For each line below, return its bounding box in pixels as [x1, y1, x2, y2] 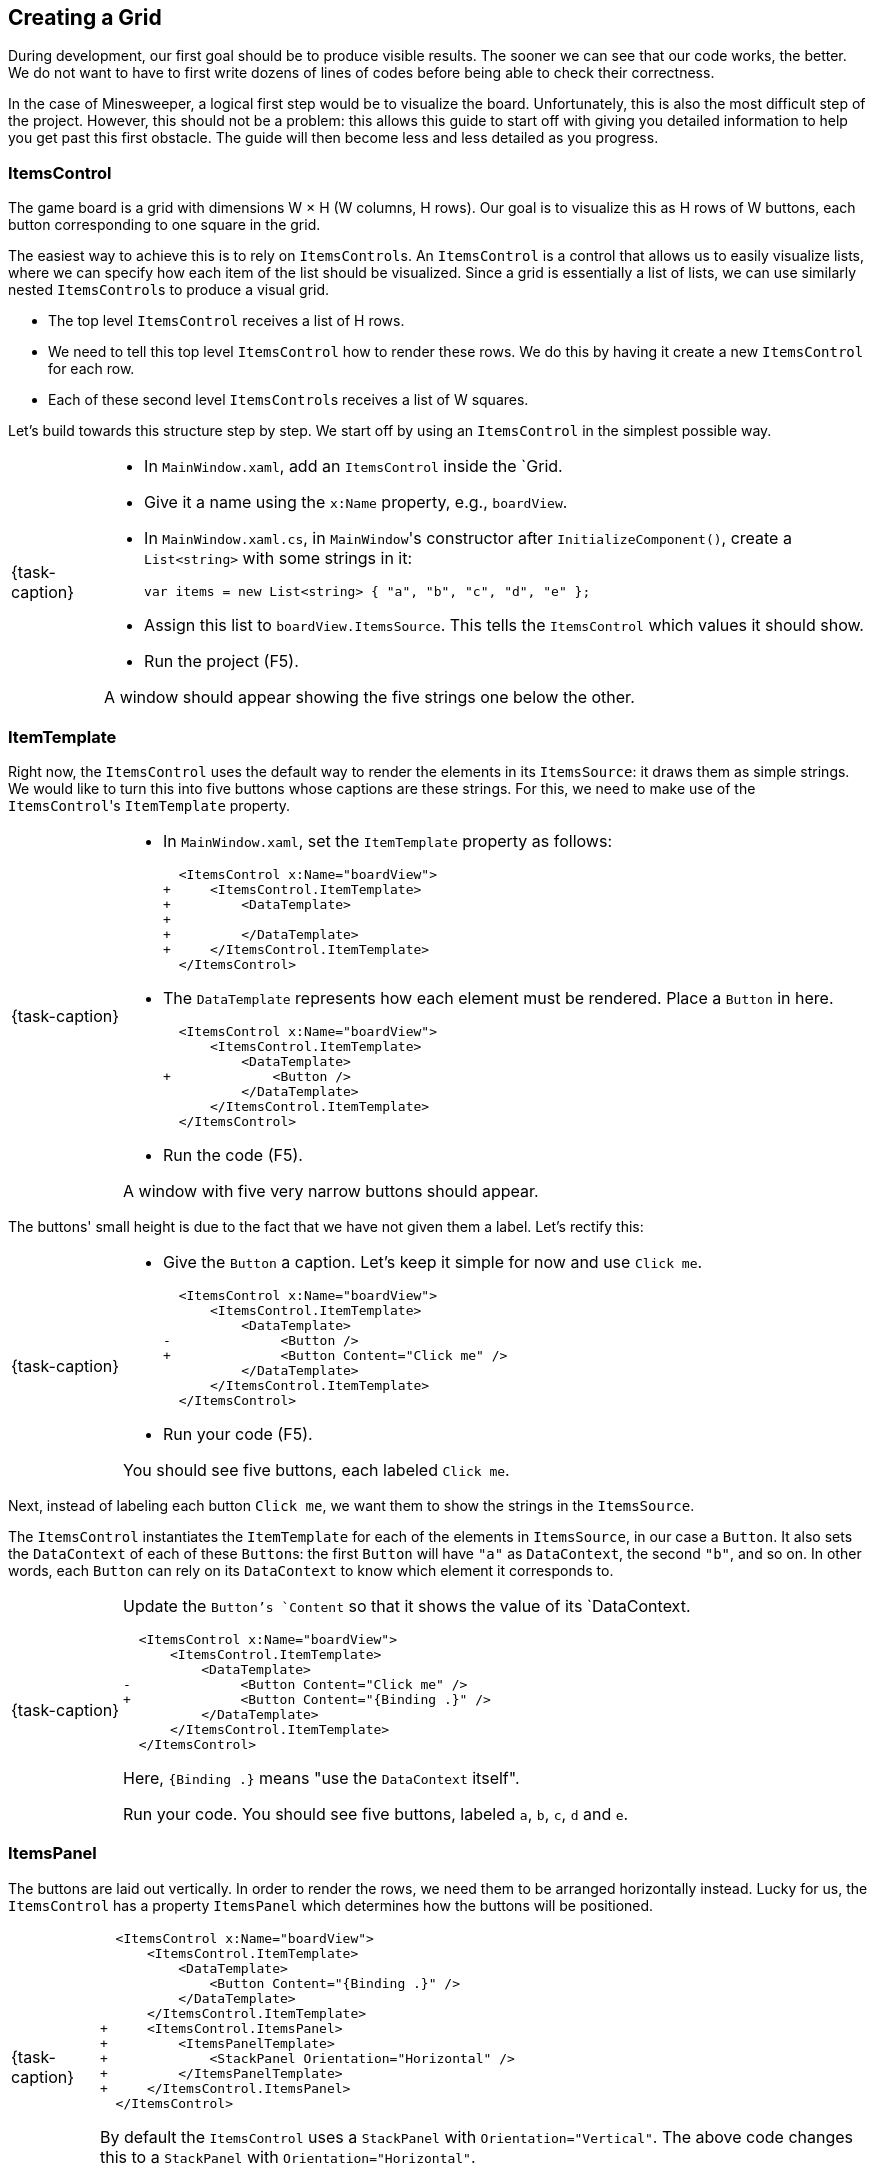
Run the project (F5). [144, 651, 299, 672]
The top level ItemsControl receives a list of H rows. [48, 312, 405, 330]
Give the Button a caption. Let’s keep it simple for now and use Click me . [163, 1251, 703, 1272]
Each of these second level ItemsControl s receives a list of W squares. [48, 391, 529, 409]
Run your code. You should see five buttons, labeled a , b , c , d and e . [123, 1803, 629, 1824]
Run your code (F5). [163, 1423, 313, 1444]
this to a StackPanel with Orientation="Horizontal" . [99, 2146, 476, 2167]
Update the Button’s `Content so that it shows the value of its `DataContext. [123, 1595, 691, 1616]
